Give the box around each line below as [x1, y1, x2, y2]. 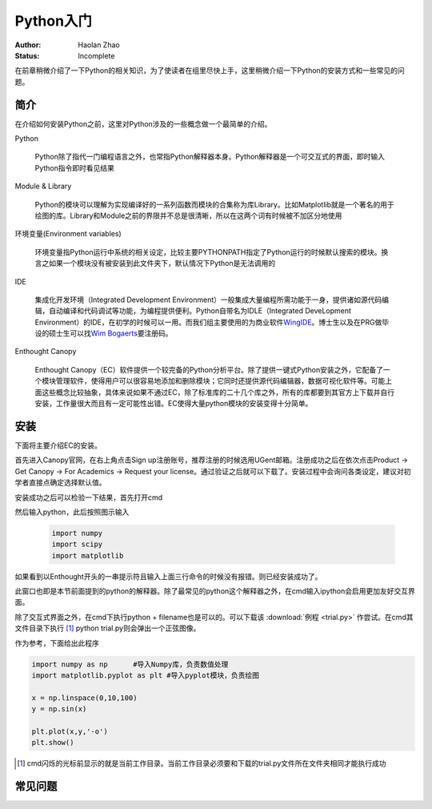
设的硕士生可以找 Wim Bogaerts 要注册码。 [34, 328, 173, 338]
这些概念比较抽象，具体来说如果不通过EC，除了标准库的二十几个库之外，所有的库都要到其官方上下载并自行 [41, 387, 395, 396]
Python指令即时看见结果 [34, 163, 115, 172]
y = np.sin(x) [31, 705, 87, 714]
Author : [14, 40, 42, 50]
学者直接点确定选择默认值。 [14, 477, 106, 488]
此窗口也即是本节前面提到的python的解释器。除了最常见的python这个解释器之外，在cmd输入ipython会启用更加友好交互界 [14, 586, 415, 596]
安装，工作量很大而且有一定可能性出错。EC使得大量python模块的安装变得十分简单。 [34, 399, 313, 409]
